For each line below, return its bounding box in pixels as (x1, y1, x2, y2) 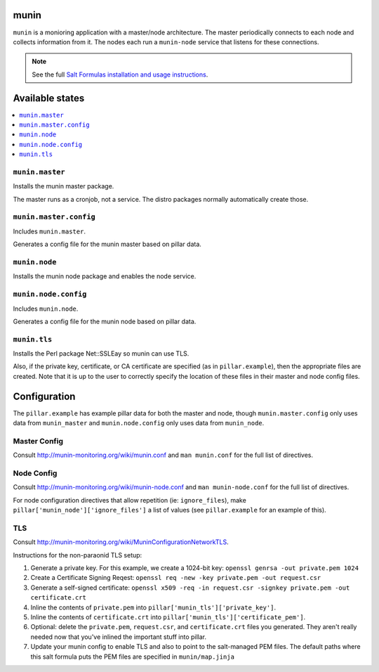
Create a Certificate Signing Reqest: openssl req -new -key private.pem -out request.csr (30, 574, 321, 582)
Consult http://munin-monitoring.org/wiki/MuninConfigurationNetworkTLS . (13, 538, 230, 546)
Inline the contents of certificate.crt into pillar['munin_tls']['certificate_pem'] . (30, 613, 306, 621)
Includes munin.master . (13, 227, 86, 235)
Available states (13, 92, 85, 104)
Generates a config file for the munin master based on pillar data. (13, 240, 201, 249)
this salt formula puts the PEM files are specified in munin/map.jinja (30, 652, 235, 661)
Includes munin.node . (13, 304, 79, 313)
